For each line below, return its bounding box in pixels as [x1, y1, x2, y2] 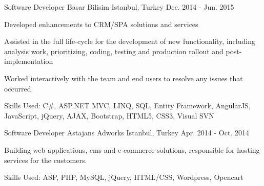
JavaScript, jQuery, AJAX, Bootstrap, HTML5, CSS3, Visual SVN [4, 110, 214, 121]
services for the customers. [4, 154, 87, 165]
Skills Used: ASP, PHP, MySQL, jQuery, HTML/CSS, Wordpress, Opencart [4, 172, 243, 182]
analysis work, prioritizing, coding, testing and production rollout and [4, 45, 224, 56]
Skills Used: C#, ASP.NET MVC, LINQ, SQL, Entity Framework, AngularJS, [4, 100, 251, 111]
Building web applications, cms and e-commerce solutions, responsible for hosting [4, 144, 260, 155]
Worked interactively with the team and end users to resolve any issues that [4, 73, 243, 83]
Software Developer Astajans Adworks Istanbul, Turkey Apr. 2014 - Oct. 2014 [4, 127, 249, 138]
